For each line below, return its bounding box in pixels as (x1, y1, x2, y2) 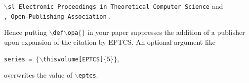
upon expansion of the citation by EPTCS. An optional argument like (4, 36, 215, 47)
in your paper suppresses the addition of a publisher (87, 27, 245, 37)
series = (4, 55, 33, 63)
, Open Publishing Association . (4, 10, 111, 21)
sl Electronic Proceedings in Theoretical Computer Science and (7, 1, 223, 11)
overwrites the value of (4, 70, 73, 80)
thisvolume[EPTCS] (43, 55, 104, 63)
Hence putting (4, 27, 47, 37)
